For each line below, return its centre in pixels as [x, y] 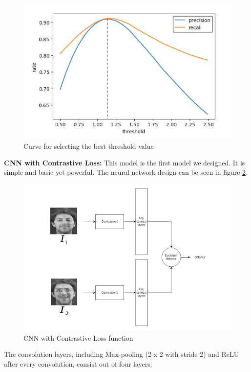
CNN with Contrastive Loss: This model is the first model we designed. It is [125, 162]
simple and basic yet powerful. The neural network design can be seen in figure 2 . [126, 172]
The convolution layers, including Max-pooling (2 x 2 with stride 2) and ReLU [122, 354]
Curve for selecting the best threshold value [89, 146]
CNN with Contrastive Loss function [78, 337]
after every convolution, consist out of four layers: [78, 363]
